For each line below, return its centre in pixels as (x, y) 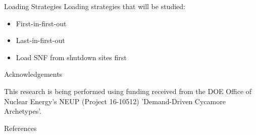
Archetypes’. (23, 111)
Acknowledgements (33, 74)
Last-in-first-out (40, 40)
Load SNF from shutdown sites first (71, 57)
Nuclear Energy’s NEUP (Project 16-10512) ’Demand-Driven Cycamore (115, 101)
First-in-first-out (41, 23)
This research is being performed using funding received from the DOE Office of (128, 91)
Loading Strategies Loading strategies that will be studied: (95, 6)
